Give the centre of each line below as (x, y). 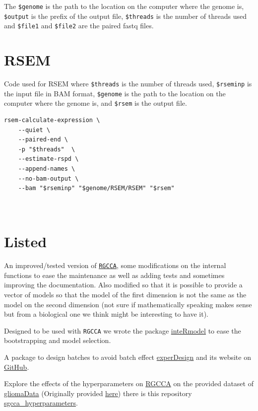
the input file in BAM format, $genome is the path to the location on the (115, 93)
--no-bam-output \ (48, 178)
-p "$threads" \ (47, 149)
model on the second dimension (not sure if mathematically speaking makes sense (128, 304)
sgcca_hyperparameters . (41, 403)
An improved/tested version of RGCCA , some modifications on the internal (115, 265)
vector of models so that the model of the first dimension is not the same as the (125, 294)
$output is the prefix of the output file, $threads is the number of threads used (125, 16)
